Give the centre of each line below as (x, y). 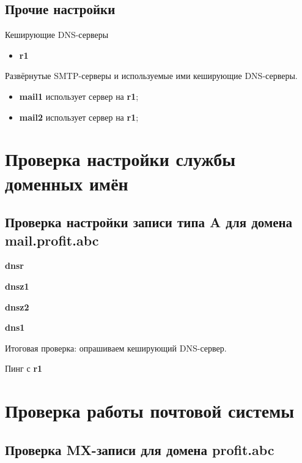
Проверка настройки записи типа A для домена (149, 222)
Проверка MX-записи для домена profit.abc (140, 449)
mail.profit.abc (52, 240)
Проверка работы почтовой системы (150, 411)
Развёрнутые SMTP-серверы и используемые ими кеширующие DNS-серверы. (151, 76)
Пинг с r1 (24, 368)
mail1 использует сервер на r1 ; (79, 96)
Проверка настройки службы (120, 159)
